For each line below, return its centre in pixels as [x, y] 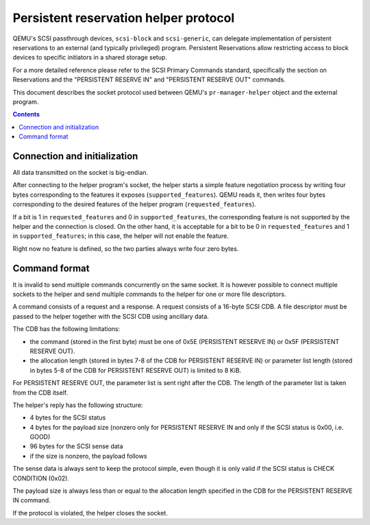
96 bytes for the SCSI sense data [76, 446]
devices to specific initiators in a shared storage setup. [90, 58]
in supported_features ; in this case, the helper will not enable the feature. [121, 236]
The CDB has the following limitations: [66, 329]
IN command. [32, 500]
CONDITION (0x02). [41, 478]
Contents [26, 114]
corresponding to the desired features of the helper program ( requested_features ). [134, 204]
